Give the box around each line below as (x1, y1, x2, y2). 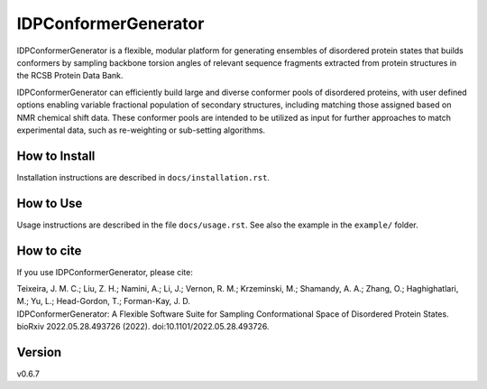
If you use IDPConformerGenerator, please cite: (16, 266, 193, 277)
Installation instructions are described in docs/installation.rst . (16, 171, 271, 182)
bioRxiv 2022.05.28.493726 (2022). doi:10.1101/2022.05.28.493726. (16, 321, 270, 332)
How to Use (16, 195, 83, 211)
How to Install (16, 148, 96, 163)
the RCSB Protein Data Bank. (16, 70, 124, 81)
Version (16, 344, 62, 360)
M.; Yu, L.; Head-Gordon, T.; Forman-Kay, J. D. (16, 296, 191, 307)
